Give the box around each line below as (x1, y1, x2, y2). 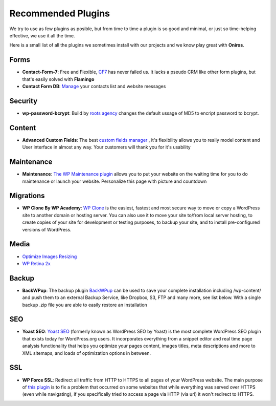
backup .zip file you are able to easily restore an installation (22, 302, 148, 308)
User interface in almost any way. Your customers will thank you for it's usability (22, 144, 191, 151)
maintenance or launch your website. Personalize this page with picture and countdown (22, 178, 207, 184)
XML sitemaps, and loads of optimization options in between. (22, 350, 151, 356)
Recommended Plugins (9, 8, 110, 19)
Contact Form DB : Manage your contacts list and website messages (22, 83, 166, 90)
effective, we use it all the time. (9, 32, 75, 38)
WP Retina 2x (22, 260, 51, 266)
